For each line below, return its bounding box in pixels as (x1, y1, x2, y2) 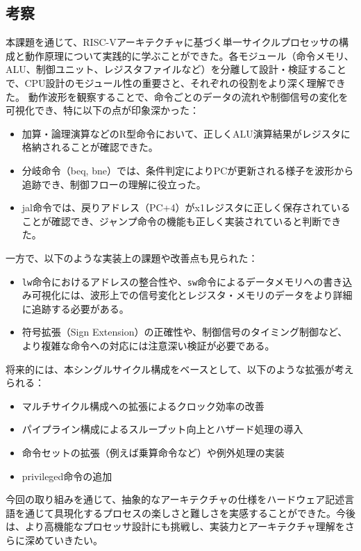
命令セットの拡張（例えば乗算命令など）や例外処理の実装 (22, 445, 285, 459)
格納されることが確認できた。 (22, 140, 158, 154)
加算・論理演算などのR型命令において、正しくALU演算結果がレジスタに (22, 126, 351, 140)
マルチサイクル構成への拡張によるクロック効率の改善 (22, 398, 265, 413)
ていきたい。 (44, 532, 103, 547)
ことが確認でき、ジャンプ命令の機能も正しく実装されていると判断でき (22, 213, 342, 228)
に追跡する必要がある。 (22, 301, 129, 315)
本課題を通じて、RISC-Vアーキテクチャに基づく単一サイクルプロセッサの (6, 35, 339, 49)
